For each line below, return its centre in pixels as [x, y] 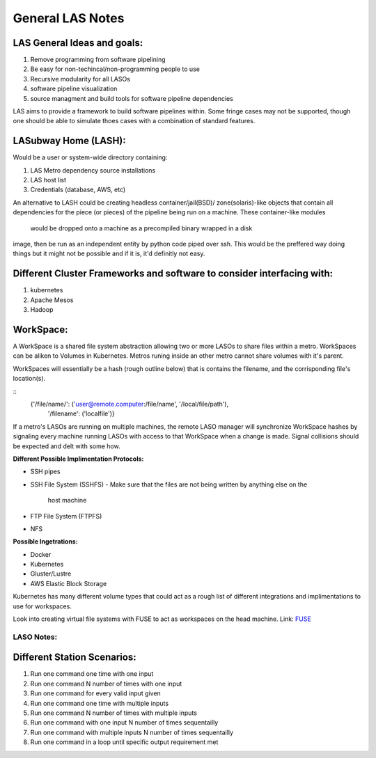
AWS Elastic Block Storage [69, 583]
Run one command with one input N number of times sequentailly [124, 723]
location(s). [29, 379]
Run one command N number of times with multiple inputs [114, 713]
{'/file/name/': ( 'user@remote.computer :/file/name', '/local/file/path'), [130, 404]
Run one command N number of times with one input [106, 684]
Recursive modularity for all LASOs [80, 79]
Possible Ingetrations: [45, 542]
